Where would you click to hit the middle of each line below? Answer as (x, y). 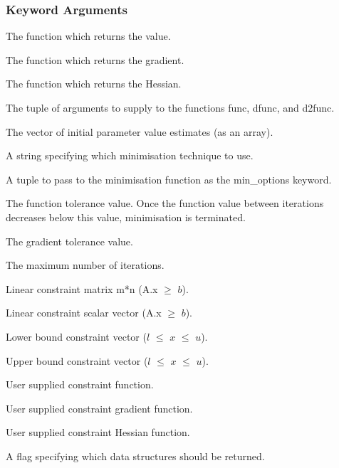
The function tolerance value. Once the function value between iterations (165, 203)
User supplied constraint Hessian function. (98, 432)
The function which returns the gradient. (95, 59)
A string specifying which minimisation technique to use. (130, 155)
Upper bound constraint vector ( (77, 360)
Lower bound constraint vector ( (76, 336)
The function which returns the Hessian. (94, 84)
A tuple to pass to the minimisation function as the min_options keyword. (169, 179)
